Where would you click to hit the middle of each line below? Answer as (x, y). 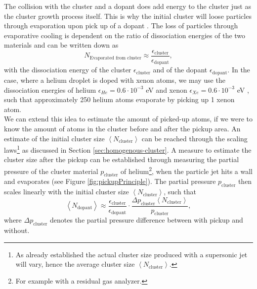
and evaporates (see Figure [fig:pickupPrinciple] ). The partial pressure (110, 181)
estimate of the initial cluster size (54, 138)
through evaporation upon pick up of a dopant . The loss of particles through (121, 26)
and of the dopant (180, 70)
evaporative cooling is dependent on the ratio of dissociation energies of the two (125, 35)
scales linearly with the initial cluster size (66, 192)
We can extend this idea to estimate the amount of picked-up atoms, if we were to (128, 119)
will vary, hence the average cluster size (75, 264)
